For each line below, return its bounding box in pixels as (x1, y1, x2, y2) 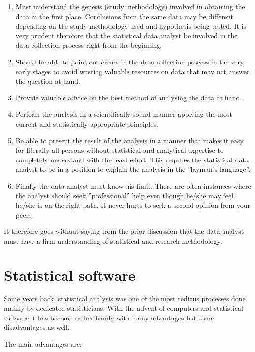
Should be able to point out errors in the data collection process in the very (15, 56, 244, 66)
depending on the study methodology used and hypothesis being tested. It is (15, 21, 247, 31)
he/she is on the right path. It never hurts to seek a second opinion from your (15, 200, 250, 210)
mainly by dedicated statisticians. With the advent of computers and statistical (4, 303, 243, 313)
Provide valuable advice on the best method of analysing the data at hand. (15, 92, 242, 102)
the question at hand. (15, 76, 80, 86)
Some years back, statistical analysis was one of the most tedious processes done (4, 293, 246, 303)
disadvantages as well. (4, 322, 70, 332)
